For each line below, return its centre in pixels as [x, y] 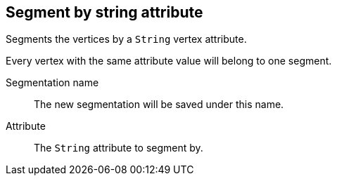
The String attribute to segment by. [119, 148]
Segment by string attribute [104, 12]
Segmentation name [52, 83]
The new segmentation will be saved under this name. [159, 105]
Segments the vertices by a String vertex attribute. [126, 39]
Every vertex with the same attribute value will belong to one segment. [169, 61]
